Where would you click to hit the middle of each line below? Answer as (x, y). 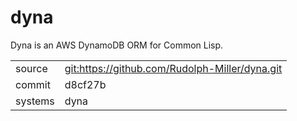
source (31, 68)
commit (33, 84)
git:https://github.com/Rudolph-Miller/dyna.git (173, 68)
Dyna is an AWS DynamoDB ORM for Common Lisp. (117, 45)
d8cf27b (85, 84)
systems (35, 101)
